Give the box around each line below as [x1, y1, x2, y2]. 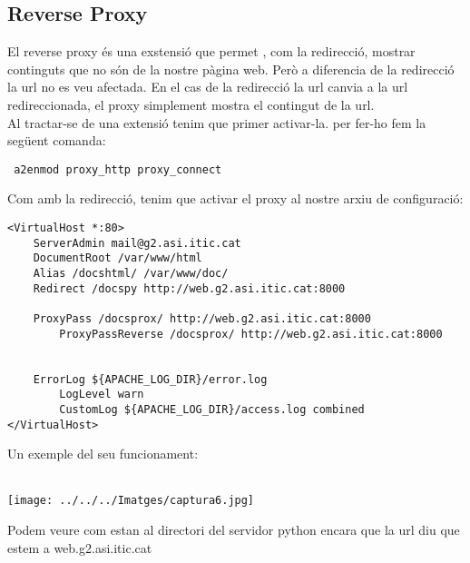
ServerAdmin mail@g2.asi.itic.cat [33, 236, 241, 250]
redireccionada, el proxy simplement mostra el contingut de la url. [7, 94, 375, 114]
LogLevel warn [59, 388, 144, 401]
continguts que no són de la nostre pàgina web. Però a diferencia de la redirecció [7, 59, 455, 78]
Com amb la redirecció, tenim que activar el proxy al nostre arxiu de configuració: [7, 189, 464, 208]
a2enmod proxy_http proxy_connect [14, 163, 222, 176]
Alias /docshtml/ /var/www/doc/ [33, 266, 229, 280]
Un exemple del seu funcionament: [7, 444, 199, 463]
